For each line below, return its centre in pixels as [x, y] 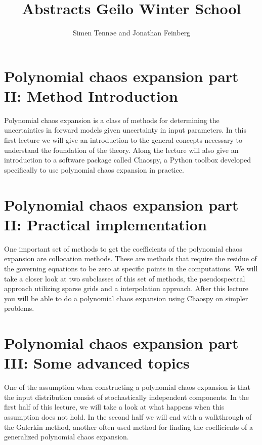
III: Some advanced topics [97, 363]
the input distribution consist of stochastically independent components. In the [126, 397]
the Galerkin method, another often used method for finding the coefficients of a [128, 427]
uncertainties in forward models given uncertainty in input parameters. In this [125, 130]
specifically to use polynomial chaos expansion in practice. [94, 169]
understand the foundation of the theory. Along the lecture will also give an [121, 150]
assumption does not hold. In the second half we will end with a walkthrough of [128, 416]
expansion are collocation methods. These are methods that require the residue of [130, 258]
